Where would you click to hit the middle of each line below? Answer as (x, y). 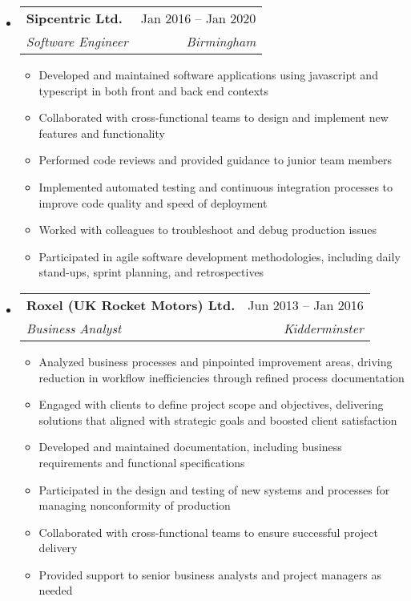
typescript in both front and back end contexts (154, 90)
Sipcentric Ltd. (74, 18)
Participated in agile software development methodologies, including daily (220, 256)
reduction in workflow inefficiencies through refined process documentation (222, 377)
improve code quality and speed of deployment (153, 202)
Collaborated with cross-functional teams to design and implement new (214, 117)
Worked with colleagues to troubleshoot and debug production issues (208, 230)
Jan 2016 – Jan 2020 (198, 18)
